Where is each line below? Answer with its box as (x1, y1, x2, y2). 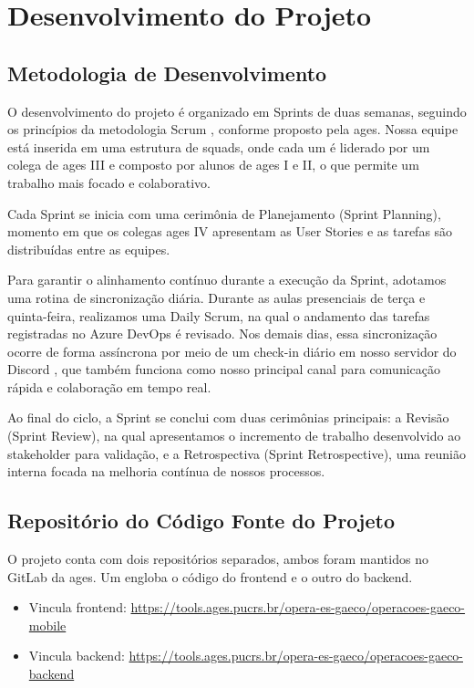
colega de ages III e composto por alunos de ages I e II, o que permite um (7, 155, 419, 174)
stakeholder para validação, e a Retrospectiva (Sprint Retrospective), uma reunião (7, 443, 466, 463)
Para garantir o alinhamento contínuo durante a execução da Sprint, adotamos (7, 270, 447, 289)
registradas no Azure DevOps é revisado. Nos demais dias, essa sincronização (7, 324, 438, 343)
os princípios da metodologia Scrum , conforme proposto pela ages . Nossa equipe (7, 120, 459, 139)
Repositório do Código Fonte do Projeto (7, 506, 396, 535)
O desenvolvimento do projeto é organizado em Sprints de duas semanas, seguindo (7, 101, 467, 120)
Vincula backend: (28, 646, 125, 665)
